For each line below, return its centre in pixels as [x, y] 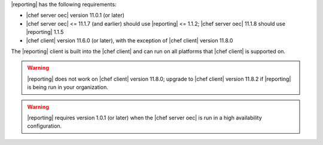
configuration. [45, 126]
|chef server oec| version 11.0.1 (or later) [75, 16]
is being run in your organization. [68, 87]
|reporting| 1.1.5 [45, 32]
